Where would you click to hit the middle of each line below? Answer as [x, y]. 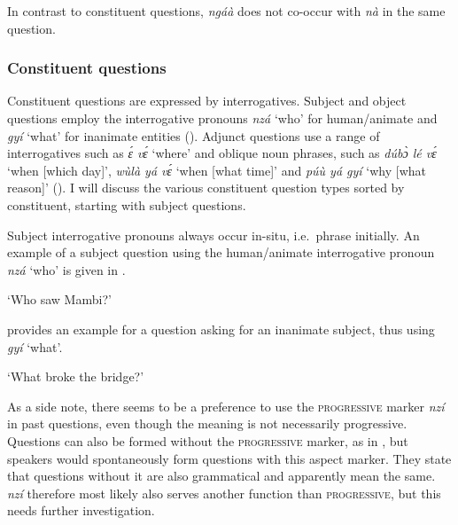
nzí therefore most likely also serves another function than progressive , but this [224, 493]
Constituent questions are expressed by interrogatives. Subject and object [207, 101]
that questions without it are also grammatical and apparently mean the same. [221, 476]
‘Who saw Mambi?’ [59, 299]
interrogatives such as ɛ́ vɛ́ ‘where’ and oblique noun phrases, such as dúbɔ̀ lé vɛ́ [222, 153]
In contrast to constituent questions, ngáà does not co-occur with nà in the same [226, 11]
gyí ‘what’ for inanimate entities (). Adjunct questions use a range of [194, 135]
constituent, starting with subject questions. [127, 204]
